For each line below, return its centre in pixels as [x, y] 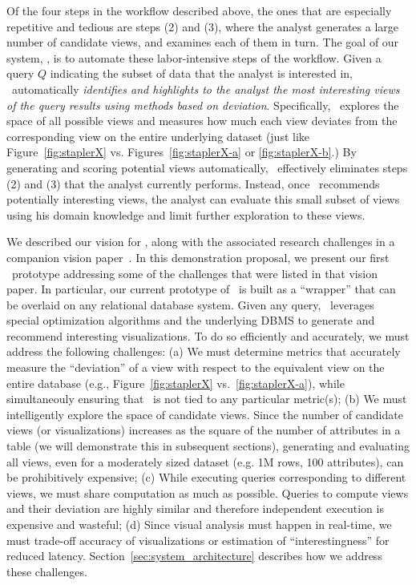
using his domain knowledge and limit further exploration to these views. [186, 214]
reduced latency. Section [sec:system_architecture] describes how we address [194, 556]
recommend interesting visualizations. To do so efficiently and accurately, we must [208, 335]
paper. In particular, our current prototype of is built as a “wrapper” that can [201, 289]
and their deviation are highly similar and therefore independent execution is [195, 508]
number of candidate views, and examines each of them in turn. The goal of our [203, 42]
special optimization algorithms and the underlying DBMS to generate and [191, 320]
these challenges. [47, 571]
